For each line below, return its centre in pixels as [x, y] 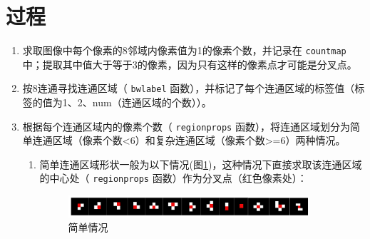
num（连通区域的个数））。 [152, 102]
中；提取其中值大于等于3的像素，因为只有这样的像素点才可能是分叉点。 [190, 64]
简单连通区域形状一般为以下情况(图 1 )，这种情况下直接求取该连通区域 [201, 164]
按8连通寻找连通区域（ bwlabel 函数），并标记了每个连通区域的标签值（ [189, 88]
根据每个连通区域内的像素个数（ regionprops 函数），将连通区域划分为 [186, 126]
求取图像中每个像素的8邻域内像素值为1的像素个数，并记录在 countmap [184, 50]
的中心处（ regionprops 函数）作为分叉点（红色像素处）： [173, 178]
